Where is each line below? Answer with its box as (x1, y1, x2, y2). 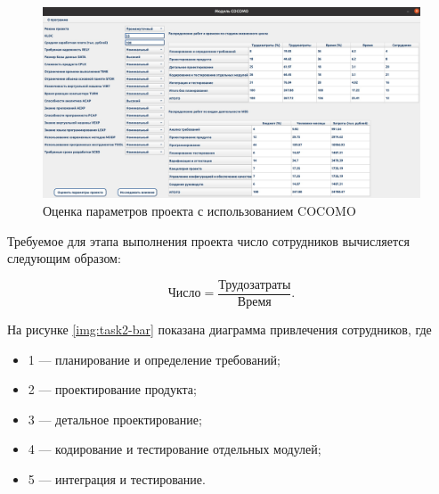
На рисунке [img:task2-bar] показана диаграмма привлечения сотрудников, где (7, 319, 432, 338)
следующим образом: (7, 249, 121, 268)
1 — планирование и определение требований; (28, 350, 281, 368)
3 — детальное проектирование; (28, 409, 202, 428)
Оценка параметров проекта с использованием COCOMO (43, 202, 356, 220)
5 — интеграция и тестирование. (28, 469, 206, 488)
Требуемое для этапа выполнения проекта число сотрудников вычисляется (7, 231, 410, 250)
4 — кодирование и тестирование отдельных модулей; (28, 440, 321, 458)
